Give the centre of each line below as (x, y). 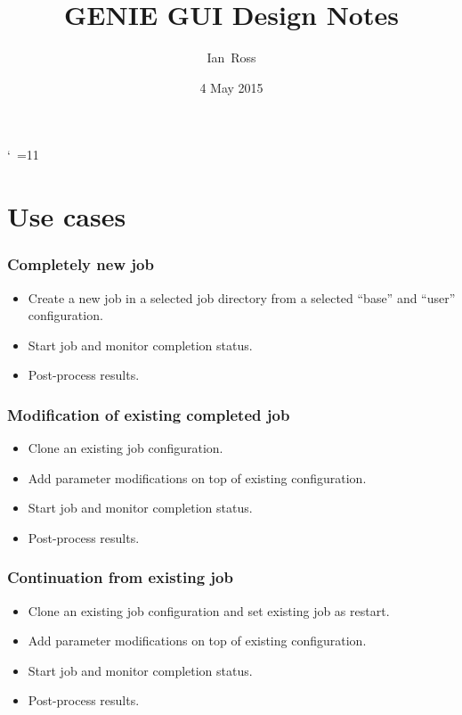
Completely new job (81, 264)
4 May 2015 (231, 87)
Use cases (67, 216)
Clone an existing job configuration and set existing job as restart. (209, 610)
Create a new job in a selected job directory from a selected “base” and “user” (242, 297)
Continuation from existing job (120, 577)
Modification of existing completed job (149, 414)
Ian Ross (231, 58)
